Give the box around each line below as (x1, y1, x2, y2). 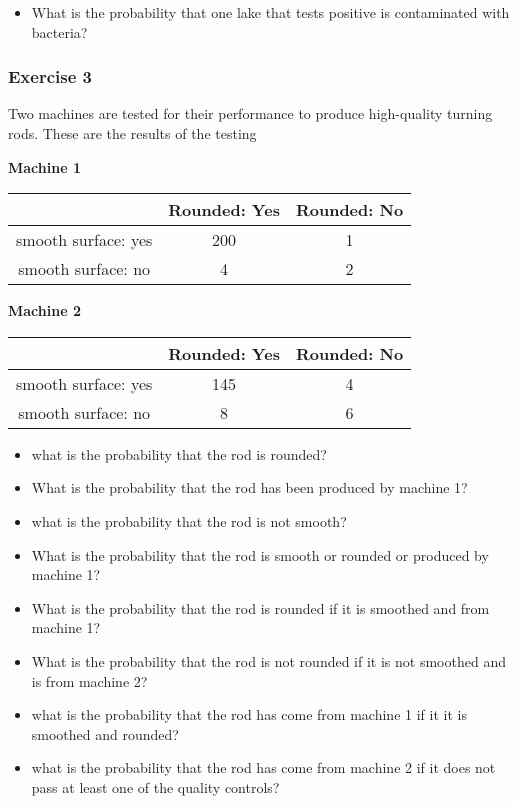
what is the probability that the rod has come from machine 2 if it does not (31, 757, 496, 778)
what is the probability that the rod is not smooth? (31, 510, 347, 531)
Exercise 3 (8, 64, 92, 89)
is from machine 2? (31, 670, 148, 691)
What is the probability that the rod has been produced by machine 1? (31, 477, 468, 498)
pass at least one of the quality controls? (31, 776, 280, 797)
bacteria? (31, 21, 88, 42)
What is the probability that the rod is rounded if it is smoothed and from (31, 597, 490, 618)
